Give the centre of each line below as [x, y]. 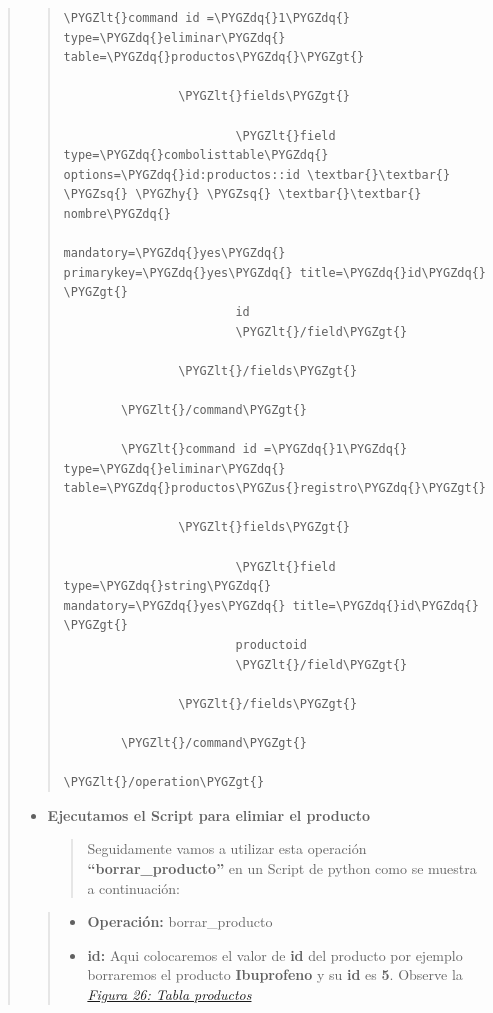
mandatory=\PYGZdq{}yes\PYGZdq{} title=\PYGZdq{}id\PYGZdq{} [271, 605]
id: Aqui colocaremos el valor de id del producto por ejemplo [275, 954]
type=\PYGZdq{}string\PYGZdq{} [167, 586]
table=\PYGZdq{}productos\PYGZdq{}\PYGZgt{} [214, 57]
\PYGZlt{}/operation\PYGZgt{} [164, 782]
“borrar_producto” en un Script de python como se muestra [282, 867]
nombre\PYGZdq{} [117, 213]
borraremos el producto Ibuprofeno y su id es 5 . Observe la [275, 974]
